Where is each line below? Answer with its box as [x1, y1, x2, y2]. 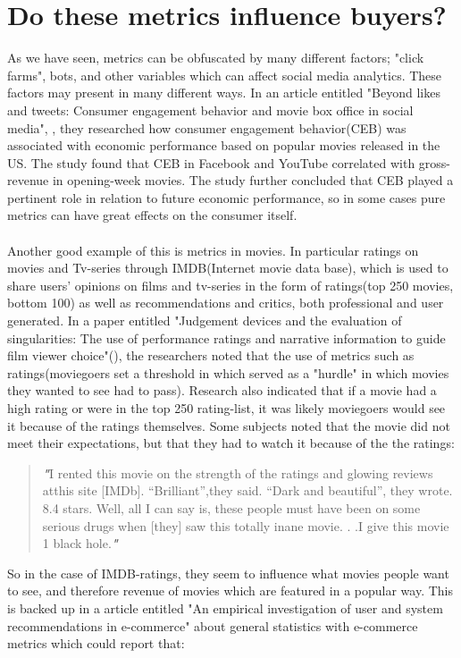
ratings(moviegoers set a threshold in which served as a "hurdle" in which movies [7, 363, 449, 382]
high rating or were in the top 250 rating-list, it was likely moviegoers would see [7, 399, 446, 417]
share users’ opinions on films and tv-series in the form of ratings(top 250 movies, [7, 275, 454, 294]
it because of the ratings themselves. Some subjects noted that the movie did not [7, 416, 450, 434]
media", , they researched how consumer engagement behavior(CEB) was [7, 118, 407, 137]
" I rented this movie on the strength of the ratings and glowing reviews [42, 463, 433, 482]
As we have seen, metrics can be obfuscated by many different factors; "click [7, 48, 424, 67]
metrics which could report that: [7, 634, 185, 653]
